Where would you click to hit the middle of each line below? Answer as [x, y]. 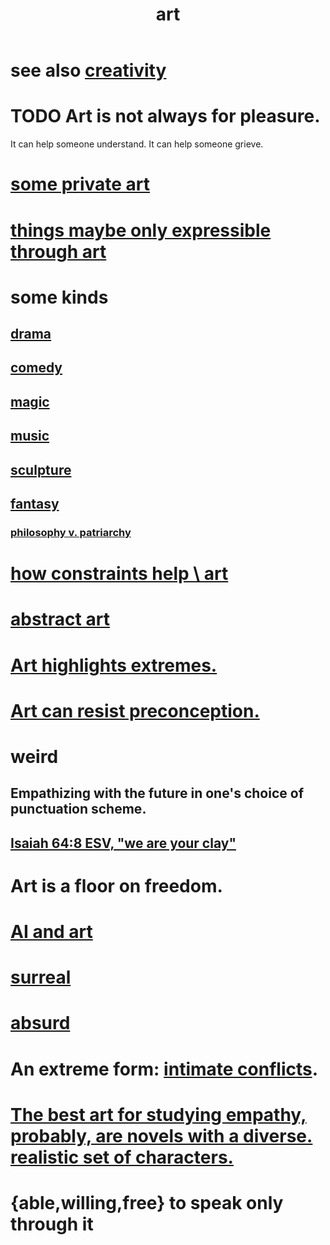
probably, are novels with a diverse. [161, 1135]
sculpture [41, 469]
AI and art [51, 932]
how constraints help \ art [119, 574]
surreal [41, 977]
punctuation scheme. [78, 809]
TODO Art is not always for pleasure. [165, 116]
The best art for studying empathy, [158, 1114]
